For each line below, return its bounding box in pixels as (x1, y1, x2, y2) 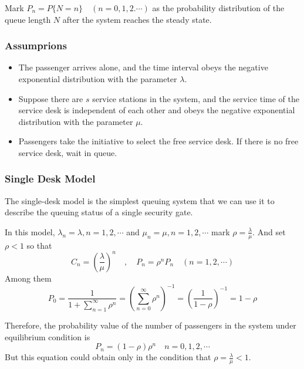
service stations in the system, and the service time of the (92, 92, 299, 104)
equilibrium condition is (5, 330, 90, 343)
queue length (5, 13, 51, 25)
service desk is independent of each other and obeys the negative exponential (18, 104, 295, 116)
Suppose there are (18, 92, 83, 104)
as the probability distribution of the (152, 2, 285, 13)
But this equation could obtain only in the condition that (5, 351, 211, 363)
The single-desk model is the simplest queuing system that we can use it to (5, 194, 275, 206)
